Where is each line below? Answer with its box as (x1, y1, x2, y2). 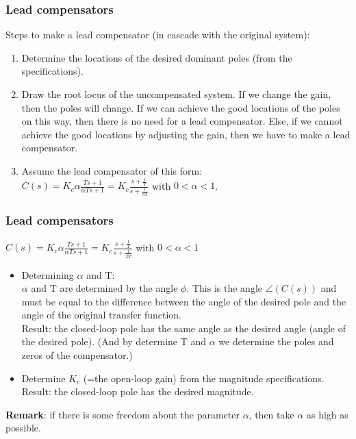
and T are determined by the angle (31, 281, 178, 295)
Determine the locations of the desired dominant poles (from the (21, 50, 292, 64)
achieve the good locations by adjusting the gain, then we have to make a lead (21, 127, 351, 141)
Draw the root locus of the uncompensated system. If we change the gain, (21, 87, 331, 101)
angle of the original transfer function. (21, 308, 181, 322)
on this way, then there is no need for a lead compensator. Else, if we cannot (21, 114, 343, 128)
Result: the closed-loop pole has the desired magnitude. (21, 384, 254, 399)
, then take (249, 407, 294, 421)
